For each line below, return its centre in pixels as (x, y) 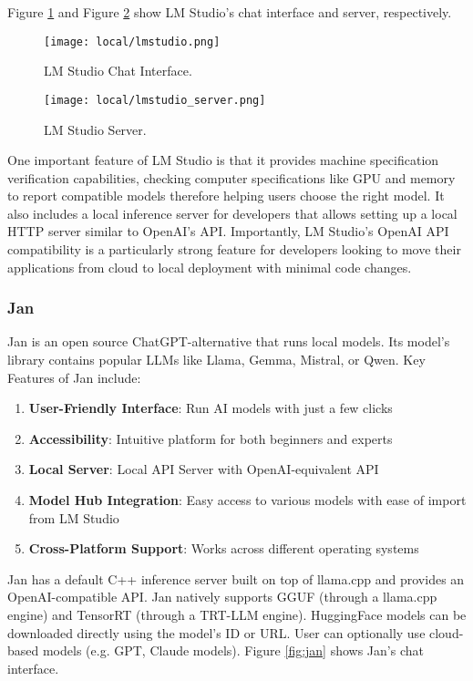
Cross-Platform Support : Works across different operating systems (224, 548)
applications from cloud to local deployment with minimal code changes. (210, 267)
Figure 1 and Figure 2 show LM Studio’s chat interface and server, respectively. (230, 12)
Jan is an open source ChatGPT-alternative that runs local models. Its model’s (229, 341)
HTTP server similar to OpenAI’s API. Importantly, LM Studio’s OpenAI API (228, 231)
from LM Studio (74, 517)
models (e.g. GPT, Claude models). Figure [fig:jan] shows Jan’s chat (233, 650)
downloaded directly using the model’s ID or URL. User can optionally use (216, 632)
